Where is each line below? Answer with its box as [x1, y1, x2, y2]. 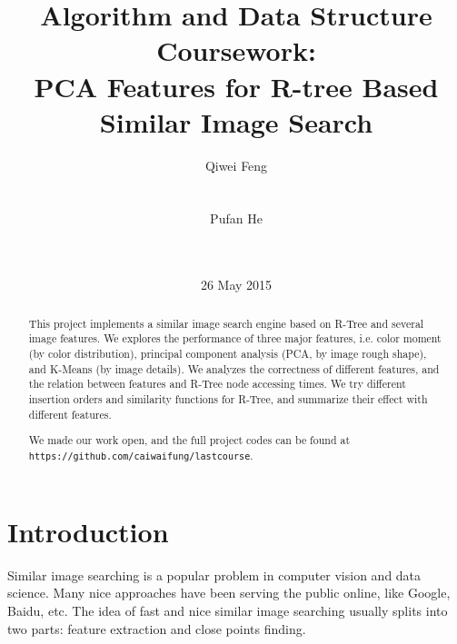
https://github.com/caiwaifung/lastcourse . [28, 447, 253, 462]
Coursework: [156, 32, 316, 69]
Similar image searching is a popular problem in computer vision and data [7, 565, 422, 584]
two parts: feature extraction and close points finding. [7, 619, 306, 638]
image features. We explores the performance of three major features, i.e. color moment [28, 331, 442, 346]
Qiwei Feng [204, 155, 268, 174]
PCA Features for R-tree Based [34, 67, 439, 104]
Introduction [7, 512, 169, 550]
